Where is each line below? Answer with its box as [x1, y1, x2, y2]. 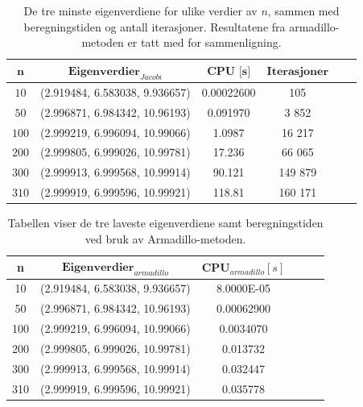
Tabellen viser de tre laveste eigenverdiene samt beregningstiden [7, 214, 324, 231]
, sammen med [267, 2, 340, 19]
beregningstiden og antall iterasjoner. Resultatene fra [23, 18, 286, 35]
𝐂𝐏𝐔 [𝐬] [207, 66, 251, 78]
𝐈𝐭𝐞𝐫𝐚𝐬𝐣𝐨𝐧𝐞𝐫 [266, 66, 329, 78]
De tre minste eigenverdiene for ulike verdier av [23, 2, 258, 19]
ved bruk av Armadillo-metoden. [85, 230, 246, 247]
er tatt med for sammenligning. [127, 34, 282, 51]
